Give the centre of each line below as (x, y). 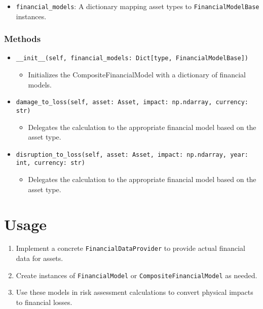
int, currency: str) (50, 163)
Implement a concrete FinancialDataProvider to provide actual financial (130, 248)
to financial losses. (44, 302)
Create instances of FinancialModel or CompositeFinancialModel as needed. (137, 275)
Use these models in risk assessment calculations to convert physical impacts (135, 292)
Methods (23, 39)
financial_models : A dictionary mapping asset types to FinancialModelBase (138, 6)
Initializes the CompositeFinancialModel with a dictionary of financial (137, 75)
